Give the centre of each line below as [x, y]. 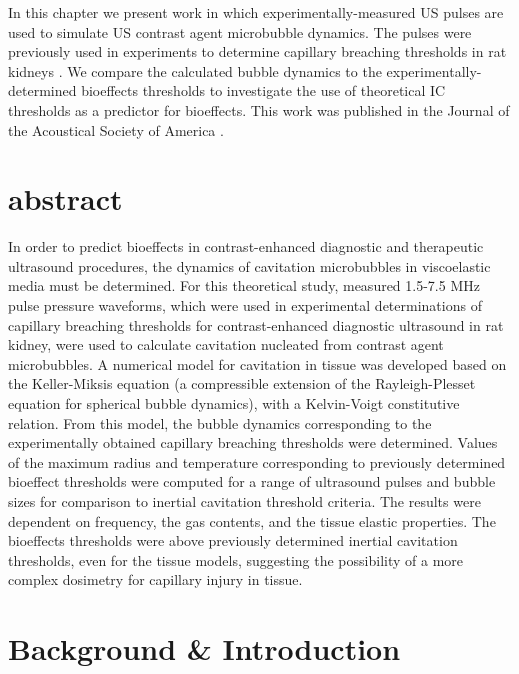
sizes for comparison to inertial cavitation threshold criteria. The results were [244, 501]
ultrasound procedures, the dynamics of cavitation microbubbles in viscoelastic [249, 265]
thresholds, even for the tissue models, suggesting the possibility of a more [236, 559]
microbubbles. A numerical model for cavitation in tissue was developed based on [257, 363]
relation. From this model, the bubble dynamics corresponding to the [220, 422]
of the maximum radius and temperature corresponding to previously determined [257, 461]
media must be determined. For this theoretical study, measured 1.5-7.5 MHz [244, 285]
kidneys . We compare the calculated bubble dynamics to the [195, 70]
